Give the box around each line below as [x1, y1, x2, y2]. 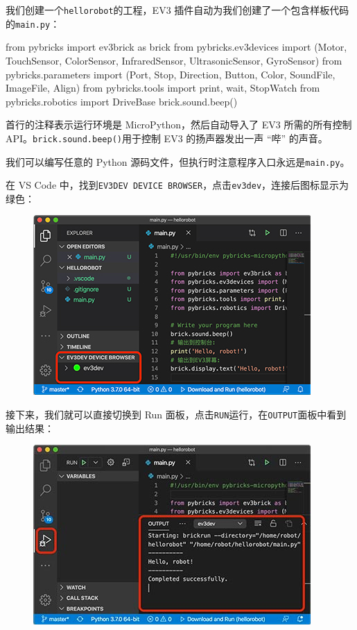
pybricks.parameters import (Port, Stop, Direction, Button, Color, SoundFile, [6, 67, 336, 81]
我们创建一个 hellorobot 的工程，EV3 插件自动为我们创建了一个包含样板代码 [6, 3, 349, 17]
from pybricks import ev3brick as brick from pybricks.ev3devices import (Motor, [6, 40, 347, 54]
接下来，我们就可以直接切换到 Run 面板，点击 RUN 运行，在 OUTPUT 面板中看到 [6, 407, 347, 422]
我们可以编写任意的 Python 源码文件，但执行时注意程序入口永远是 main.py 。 [6, 154, 350, 169]
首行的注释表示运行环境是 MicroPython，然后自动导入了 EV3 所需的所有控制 [6, 117, 352, 132]
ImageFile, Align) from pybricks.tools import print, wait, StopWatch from [6, 80, 320, 95]
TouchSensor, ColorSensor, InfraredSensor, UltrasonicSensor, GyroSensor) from [6, 53, 342, 67]
